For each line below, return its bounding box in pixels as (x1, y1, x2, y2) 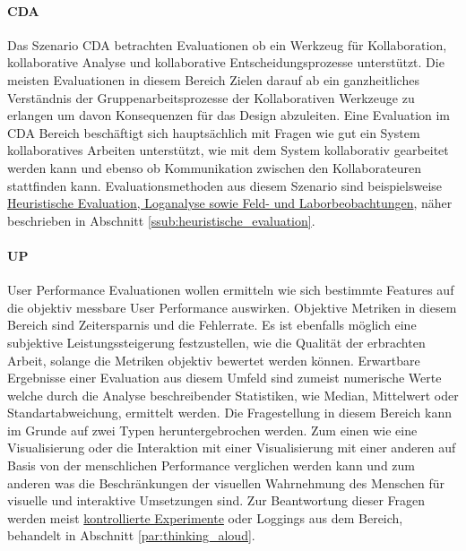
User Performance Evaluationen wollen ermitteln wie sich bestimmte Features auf (7, 280, 454, 299)
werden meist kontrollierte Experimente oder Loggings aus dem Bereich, (7, 508, 403, 527)
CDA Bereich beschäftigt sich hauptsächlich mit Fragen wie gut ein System (7, 123, 420, 142)
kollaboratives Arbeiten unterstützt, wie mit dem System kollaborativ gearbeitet (7, 141, 449, 159)
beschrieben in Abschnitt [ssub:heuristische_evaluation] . (7, 211, 315, 229)
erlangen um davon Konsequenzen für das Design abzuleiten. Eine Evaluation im (7, 106, 451, 125)
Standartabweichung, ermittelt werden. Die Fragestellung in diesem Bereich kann (7, 403, 452, 422)
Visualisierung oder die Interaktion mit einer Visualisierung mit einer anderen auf (7, 438, 456, 457)
